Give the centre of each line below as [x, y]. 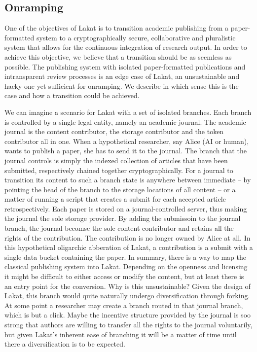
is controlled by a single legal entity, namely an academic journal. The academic [125, 122]
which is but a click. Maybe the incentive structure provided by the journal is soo [128, 315]
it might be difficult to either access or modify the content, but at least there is [124, 276]
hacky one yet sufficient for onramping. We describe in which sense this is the [122, 86]
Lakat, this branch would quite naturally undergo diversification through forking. [127, 296]
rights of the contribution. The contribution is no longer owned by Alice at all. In [128, 237]
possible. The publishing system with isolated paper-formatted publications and [125, 66]
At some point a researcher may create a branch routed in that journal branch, [124, 305]
